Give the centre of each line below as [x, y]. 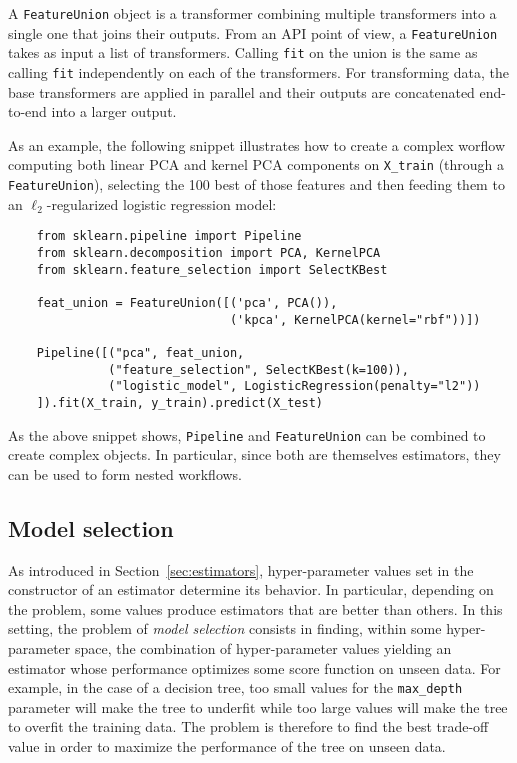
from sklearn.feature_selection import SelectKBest [212, 269]
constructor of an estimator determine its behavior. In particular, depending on [251, 589]
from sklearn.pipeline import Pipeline [169, 236]
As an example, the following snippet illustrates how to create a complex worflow [256, 144]
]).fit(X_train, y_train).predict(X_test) [179, 402]
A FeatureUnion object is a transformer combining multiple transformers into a [252, 13]
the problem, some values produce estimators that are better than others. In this [255, 608]
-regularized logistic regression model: [161, 203]
